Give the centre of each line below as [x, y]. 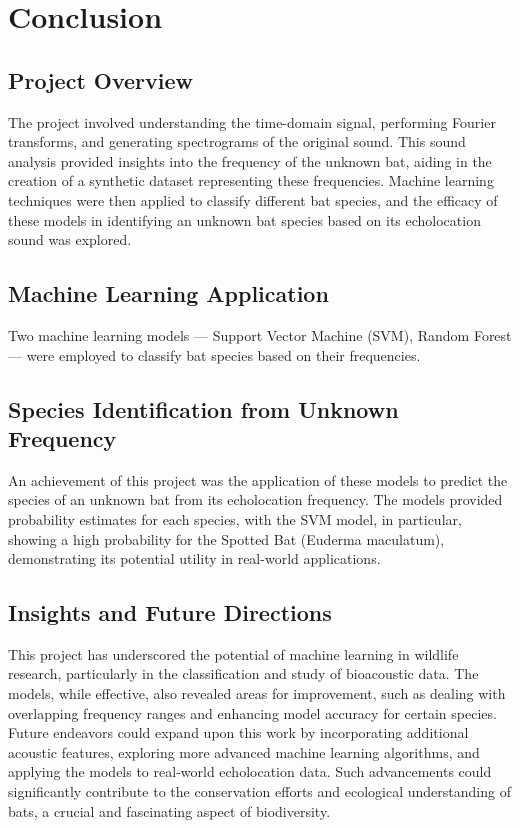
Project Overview [101, 79]
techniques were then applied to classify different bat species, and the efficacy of [253, 199]
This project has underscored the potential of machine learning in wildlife [233, 653]
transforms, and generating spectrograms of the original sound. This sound [237, 141]
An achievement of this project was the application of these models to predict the [258, 479]
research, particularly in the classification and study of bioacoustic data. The [243, 673]
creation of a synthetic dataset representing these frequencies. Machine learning [251, 180]
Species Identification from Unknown [203, 408]
